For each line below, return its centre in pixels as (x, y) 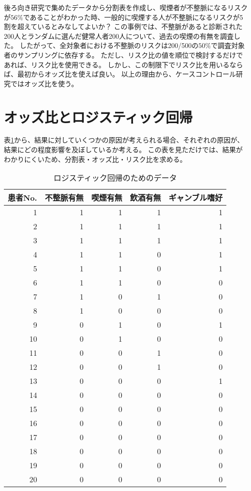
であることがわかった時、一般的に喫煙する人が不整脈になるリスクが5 (133, 17)
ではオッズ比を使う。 (44, 83)
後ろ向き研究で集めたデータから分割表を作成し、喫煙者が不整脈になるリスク (126, 7)
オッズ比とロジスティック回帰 (98, 117)
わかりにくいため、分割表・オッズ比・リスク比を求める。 (95, 159)
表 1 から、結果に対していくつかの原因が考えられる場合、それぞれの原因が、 (124, 140)
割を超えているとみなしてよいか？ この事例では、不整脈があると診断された (123, 26)
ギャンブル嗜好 (196, 198)
